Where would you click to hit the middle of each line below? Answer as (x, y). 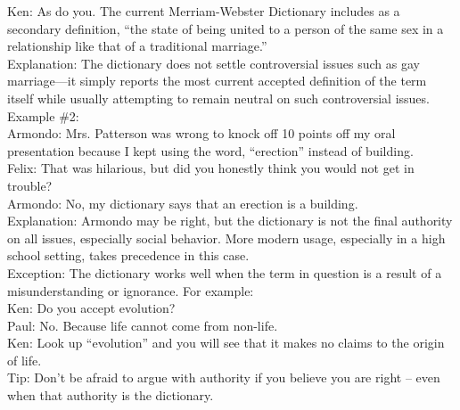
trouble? (30, 185)
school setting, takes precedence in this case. (128, 255)
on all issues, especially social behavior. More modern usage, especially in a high (226, 238)
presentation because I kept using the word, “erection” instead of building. (210, 150)
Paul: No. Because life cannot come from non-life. (143, 325)
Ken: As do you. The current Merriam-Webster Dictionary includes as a (204, 11)
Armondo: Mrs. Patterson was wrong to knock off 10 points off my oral (201, 133)
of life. (25, 360)
